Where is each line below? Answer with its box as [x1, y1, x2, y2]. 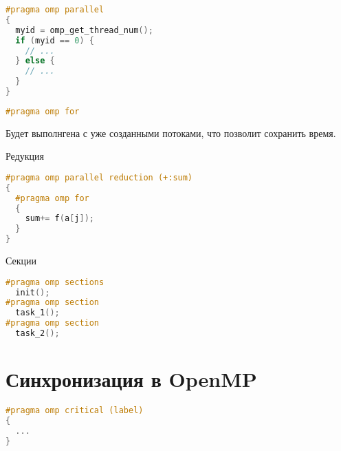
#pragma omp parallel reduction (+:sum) [5, 172, 193, 182]
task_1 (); [15, 308, 60, 318]
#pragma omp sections [5, 277, 104, 287]
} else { [15, 56, 55, 66]
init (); [15, 287, 50, 297]
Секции [5, 253, 37, 268]
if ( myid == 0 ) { [15, 35, 94, 45]
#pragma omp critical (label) [5, 406, 144, 416]
